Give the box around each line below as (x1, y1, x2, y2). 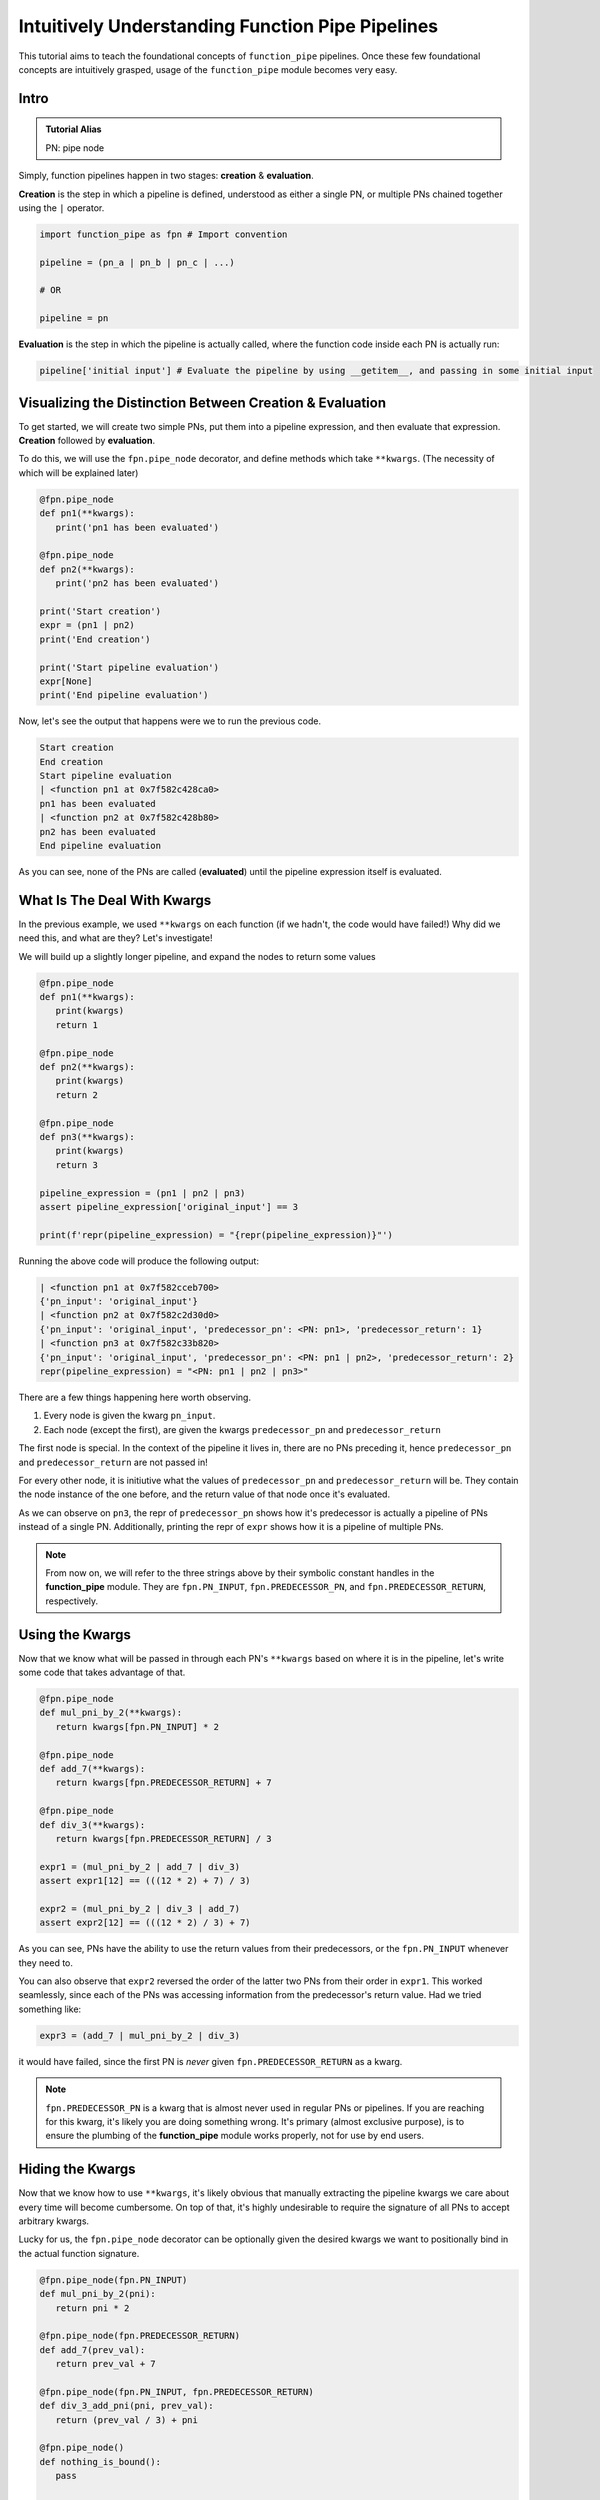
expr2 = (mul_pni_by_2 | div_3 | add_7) (39, 1903, 240, 1914)
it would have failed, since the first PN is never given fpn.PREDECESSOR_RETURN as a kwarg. (18, 2055, 403, 2067)
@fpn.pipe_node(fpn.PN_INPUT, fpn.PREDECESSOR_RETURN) (39, 2386, 314, 2397)
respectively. (45, 1595, 99, 1607)
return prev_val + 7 (55, 2358, 157, 2370)
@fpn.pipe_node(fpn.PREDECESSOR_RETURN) (39, 2330, 240, 2342)
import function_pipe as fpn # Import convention (39, 228, 288, 240)
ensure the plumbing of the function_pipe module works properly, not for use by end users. (45, 2130, 425, 2142)
